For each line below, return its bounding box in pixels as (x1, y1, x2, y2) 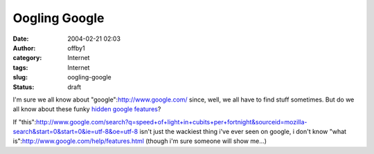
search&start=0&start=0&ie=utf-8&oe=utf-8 (12, 128, 139, 136)
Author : (12, 44, 36, 52)
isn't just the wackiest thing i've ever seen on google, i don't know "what (139, 128, 346, 136)
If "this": (12, 117, 37, 126)
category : (12, 54, 42, 62)
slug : (12, 73, 28, 81)
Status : (12, 83, 35, 91)
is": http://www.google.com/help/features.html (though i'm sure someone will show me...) (12, 137, 267, 145)
